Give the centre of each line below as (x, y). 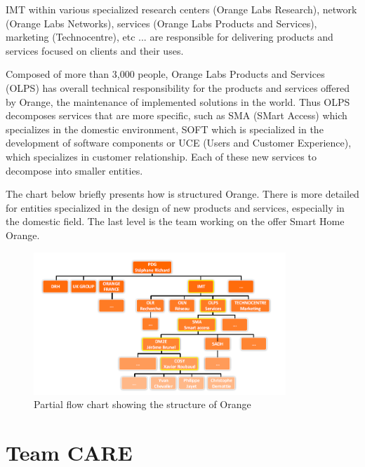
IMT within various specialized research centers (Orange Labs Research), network (181, 9)
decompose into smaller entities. (74, 170)
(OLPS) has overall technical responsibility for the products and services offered (178, 87)
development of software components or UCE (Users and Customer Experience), (179, 143)
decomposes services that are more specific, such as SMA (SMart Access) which (177, 115)
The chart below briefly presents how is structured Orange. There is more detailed (182, 194)
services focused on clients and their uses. (95, 50)
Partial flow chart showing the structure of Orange (142, 404)
